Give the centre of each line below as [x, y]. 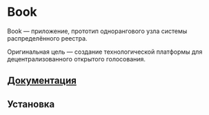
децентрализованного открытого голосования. [77, 59]
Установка [31, 104]
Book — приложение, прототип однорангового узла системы [97, 31]
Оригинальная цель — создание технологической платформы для [105, 52]
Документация [42, 81]
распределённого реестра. [47, 38]
